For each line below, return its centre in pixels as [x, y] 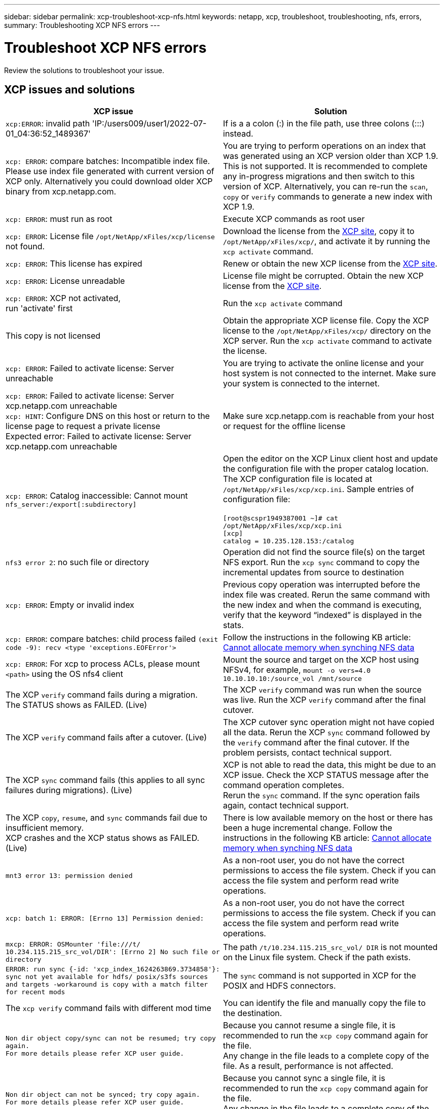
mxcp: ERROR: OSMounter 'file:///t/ [73, 944]
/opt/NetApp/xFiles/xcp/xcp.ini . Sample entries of [319, 489]
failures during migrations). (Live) [69, 790]
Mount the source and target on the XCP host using [321, 660]
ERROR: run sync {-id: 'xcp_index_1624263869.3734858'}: [113, 969]
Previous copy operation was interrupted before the [322, 585]
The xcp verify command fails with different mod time [108, 1008]
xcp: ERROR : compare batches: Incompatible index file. [108, 161]
